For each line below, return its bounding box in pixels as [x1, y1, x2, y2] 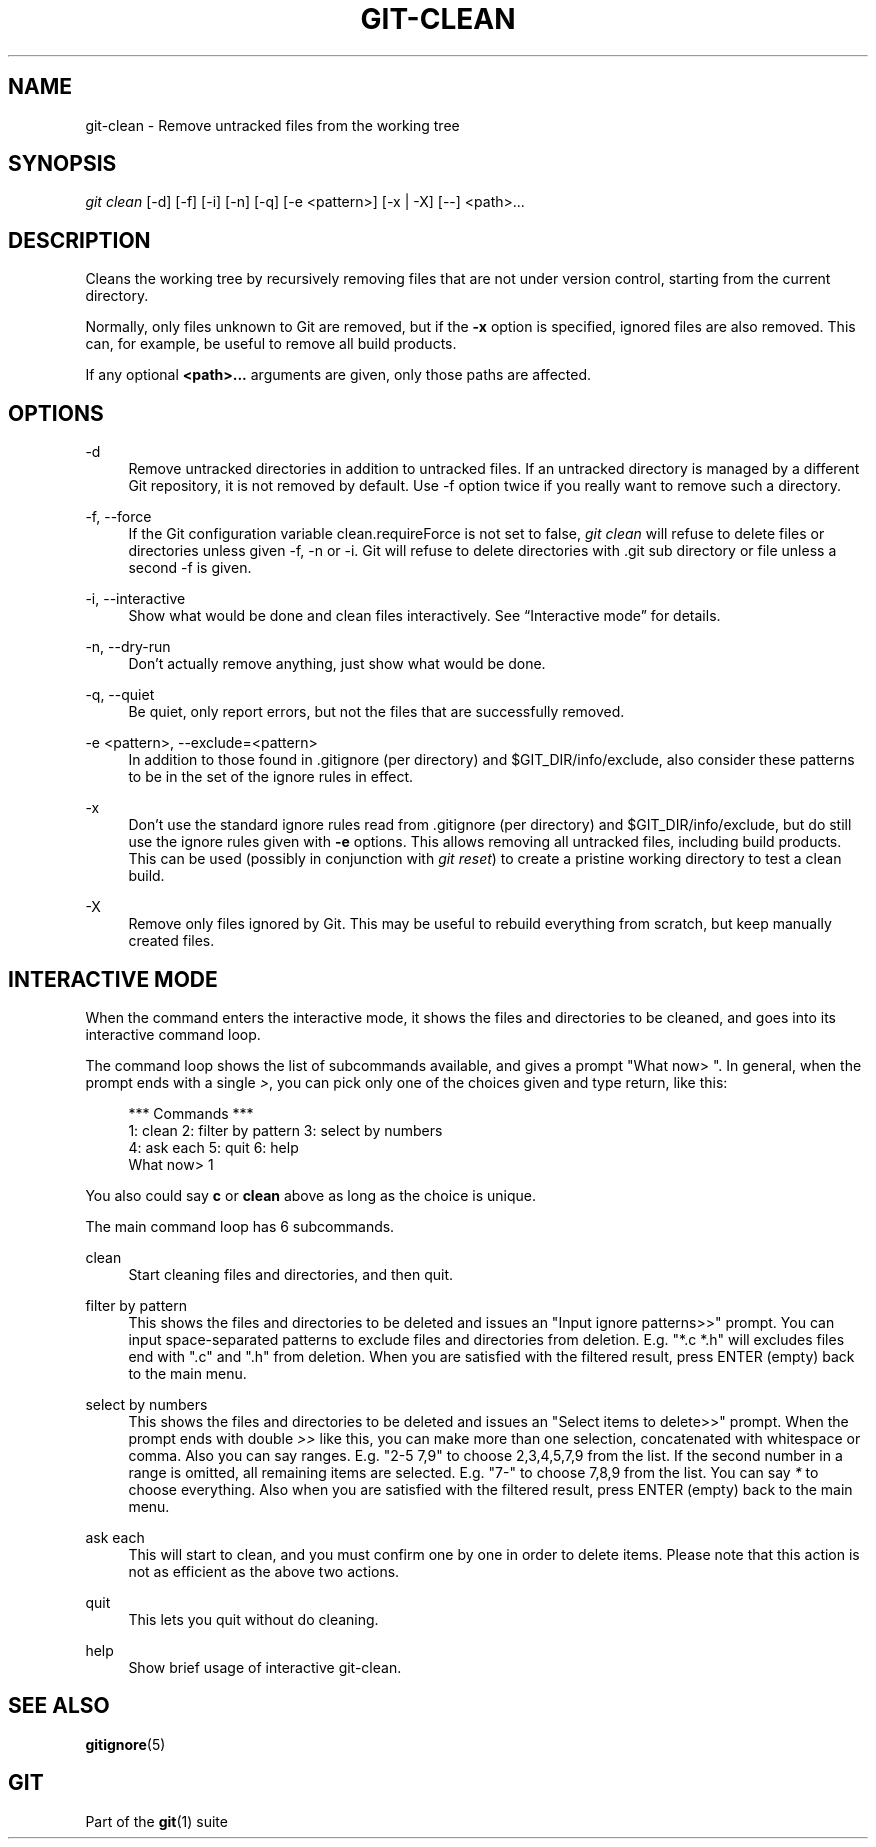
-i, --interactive [85, 590, 186, 608]
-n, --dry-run [85, 638, 171, 656]
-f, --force [85, 508, 152, 526]
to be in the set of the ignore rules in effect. [128, 768, 414, 786]
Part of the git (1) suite [85, 1812, 228, 1830]
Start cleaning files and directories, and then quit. [128, 1265, 454, 1283]
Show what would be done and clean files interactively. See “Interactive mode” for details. [128, 607, 721, 625]
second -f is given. [128, 559, 252, 577]
